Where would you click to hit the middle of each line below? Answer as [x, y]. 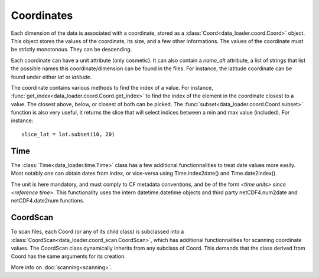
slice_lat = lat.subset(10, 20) [68, 134]
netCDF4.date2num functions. [48, 201]
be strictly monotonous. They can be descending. [71, 50]
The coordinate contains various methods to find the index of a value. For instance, [112, 87]
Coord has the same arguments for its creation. [69, 256]
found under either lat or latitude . [51, 77]
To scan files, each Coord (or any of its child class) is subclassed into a [97, 232]
